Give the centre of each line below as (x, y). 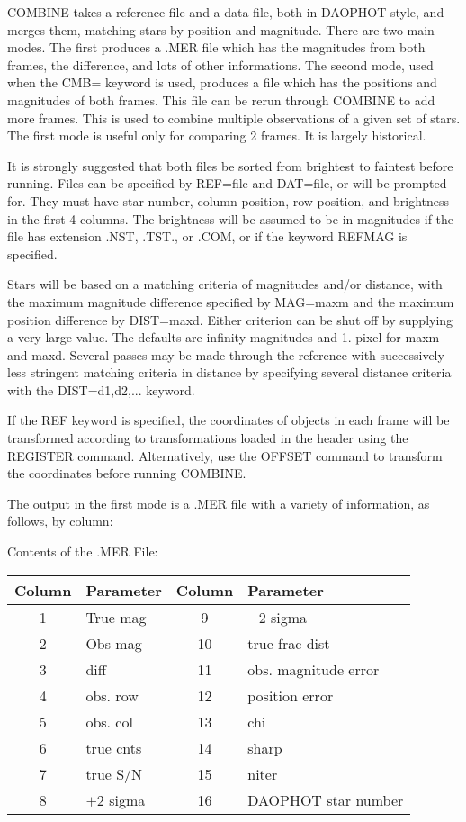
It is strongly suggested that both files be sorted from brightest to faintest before (230, 165)
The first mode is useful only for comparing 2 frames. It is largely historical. (217, 135)
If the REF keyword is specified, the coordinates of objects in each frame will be (229, 420)
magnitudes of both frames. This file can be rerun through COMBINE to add (221, 99)
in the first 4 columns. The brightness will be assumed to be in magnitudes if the (231, 218)
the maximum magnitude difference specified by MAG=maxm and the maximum (231, 301)
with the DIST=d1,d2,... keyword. (101, 389)
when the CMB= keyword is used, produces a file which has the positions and (222, 82)
